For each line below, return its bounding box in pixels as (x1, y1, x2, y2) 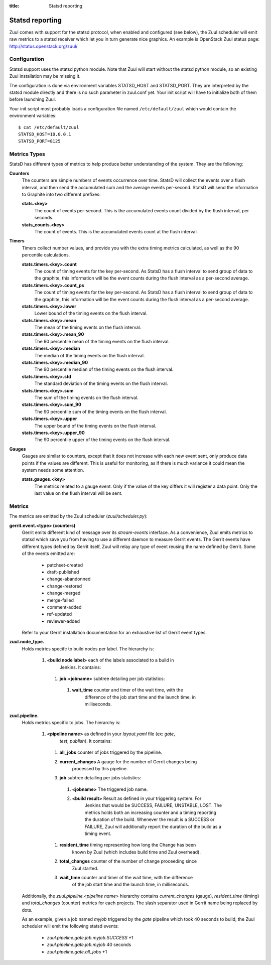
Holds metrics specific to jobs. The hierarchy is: (22, 719, 120, 725)
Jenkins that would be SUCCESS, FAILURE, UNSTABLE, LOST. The (84, 802, 222, 808)
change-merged (47, 590, 81, 596)
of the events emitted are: (22, 550, 75, 557)
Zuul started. (72, 865, 99, 871)
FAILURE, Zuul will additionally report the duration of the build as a (84, 823, 222, 830)
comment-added (47, 604, 82, 610)
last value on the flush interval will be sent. (34, 490, 123, 496)
